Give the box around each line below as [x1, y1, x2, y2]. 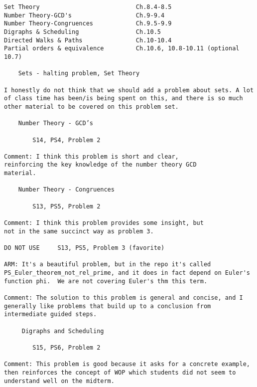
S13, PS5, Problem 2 [32, 202, 101, 210]
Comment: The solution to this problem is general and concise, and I [4, 294, 243, 301]
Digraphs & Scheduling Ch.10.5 [4, 28, 161, 35]
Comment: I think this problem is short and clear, [4, 153, 179, 160]
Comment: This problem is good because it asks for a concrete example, [4, 361, 250, 368]
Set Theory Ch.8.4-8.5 [4, 3, 172, 10]
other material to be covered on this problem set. [4, 103, 179, 110]
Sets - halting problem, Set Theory [18, 70, 140, 77]
